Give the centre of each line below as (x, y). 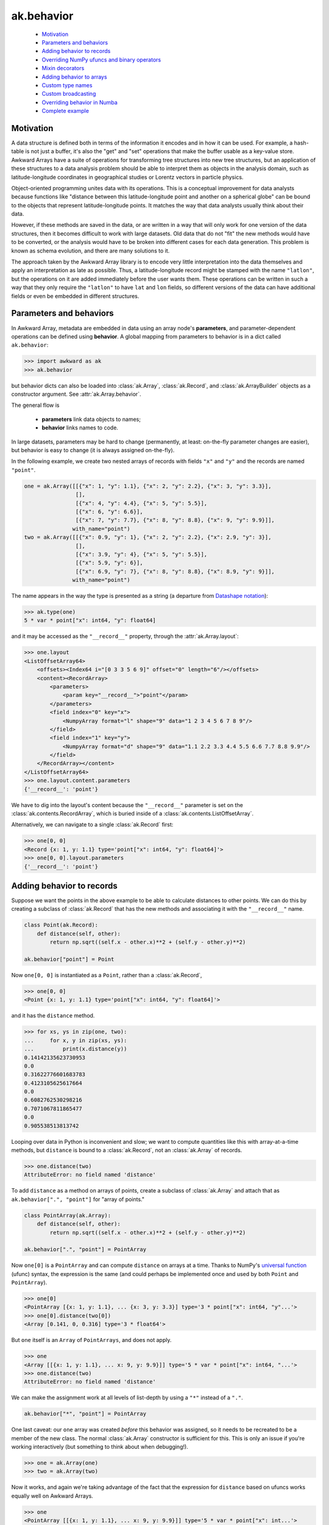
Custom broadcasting (69, 94)
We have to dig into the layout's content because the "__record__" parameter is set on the (127, 805)
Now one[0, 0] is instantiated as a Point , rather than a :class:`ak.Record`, (107, 975)
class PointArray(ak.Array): (68, 1215)
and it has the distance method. (53, 1016)
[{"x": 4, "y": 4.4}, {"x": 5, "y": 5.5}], (141, 503)
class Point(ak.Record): (61, 925)
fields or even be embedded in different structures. (75, 296)
